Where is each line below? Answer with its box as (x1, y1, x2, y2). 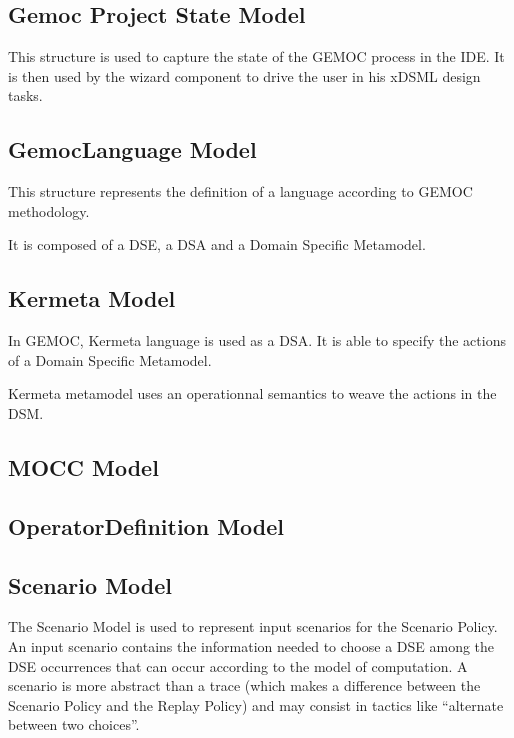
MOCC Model (8, 451, 159, 482)
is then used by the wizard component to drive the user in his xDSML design (8, 65, 481, 86)
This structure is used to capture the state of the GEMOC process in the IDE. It (8, 46, 505, 67)
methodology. (8, 200, 90, 221)
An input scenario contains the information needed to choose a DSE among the (8, 635, 495, 656)
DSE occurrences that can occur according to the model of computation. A (8, 655, 468, 676)
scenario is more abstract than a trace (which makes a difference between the (8, 675, 481, 696)
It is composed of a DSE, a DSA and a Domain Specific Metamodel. (8, 234, 426, 255)
